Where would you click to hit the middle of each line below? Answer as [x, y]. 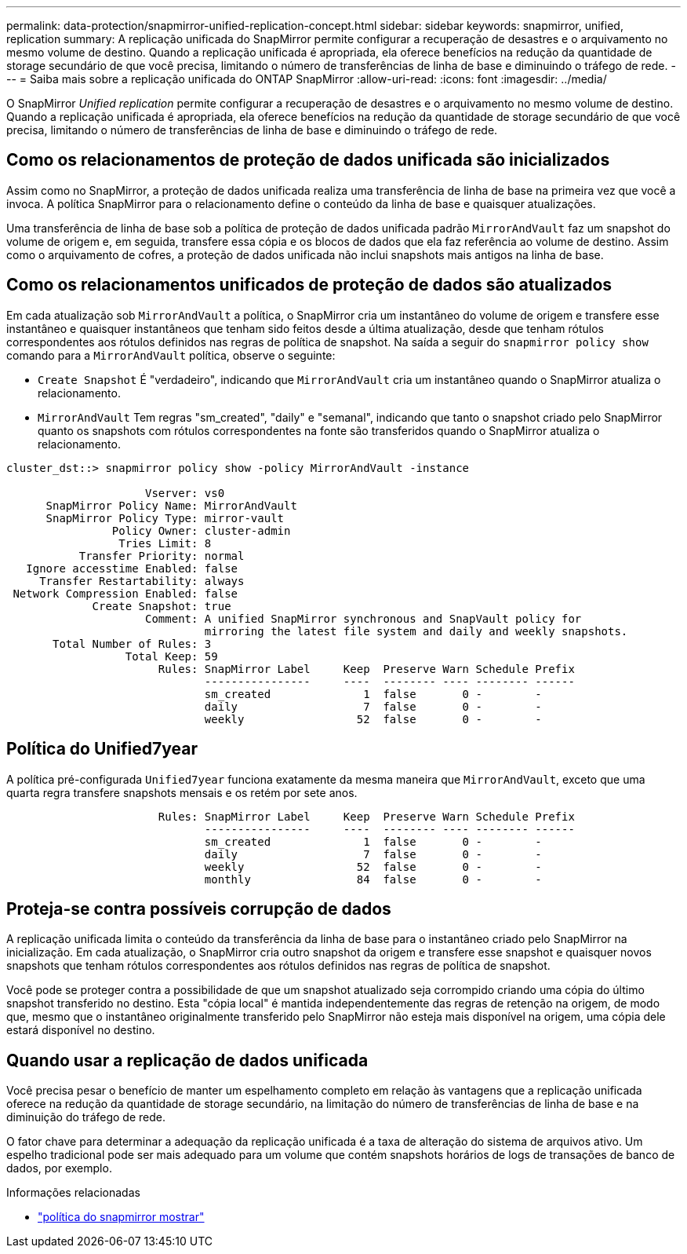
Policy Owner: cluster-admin [201, 530]
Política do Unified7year [102, 749]
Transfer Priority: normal [162, 556]
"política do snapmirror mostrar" [121, 1217]
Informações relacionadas [73, 1193]
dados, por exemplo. [59, 1168]
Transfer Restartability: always [142, 581]
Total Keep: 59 [171, 656]
